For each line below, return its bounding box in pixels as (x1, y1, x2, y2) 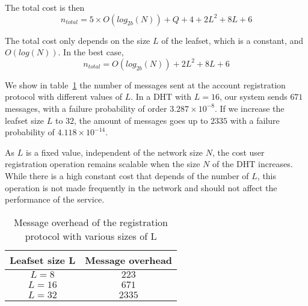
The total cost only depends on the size (5, 34, 150, 46)
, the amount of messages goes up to (74, 114, 208, 126)
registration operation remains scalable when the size (5, 158, 200, 170)
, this (257, 169, 277, 182)
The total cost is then (5, 1, 85, 13)
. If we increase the (214, 102, 285, 114)
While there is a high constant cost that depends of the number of (5, 169, 249, 182)
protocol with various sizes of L (25, 228, 157, 243)
